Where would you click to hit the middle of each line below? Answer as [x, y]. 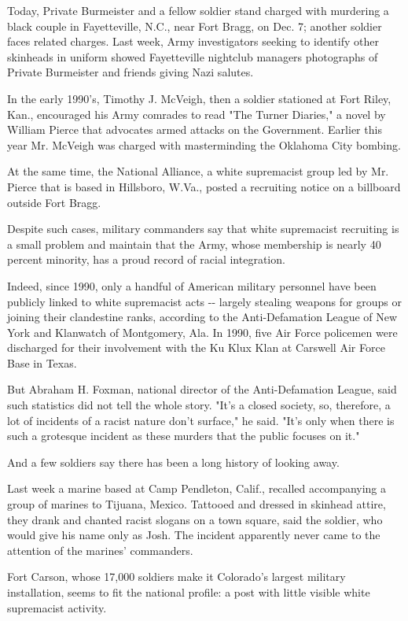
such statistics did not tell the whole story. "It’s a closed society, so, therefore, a [199, 405]
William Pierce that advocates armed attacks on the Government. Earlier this [195, 129]
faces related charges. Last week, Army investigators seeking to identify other [193, 41]
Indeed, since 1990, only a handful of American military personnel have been [192, 285]
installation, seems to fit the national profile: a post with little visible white [189, 592]
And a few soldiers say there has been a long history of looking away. [173, 462]
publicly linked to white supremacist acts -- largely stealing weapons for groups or [204, 301]
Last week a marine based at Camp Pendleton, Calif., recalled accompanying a [197, 488]
